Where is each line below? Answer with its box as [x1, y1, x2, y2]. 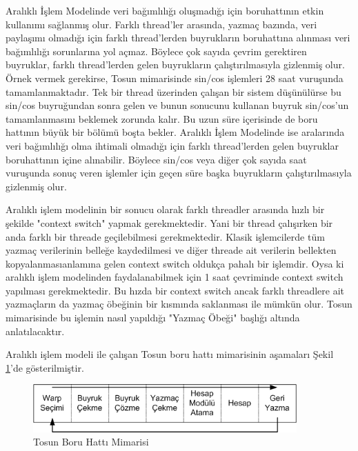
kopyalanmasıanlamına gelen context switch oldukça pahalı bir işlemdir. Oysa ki [6, 256, 344, 270]
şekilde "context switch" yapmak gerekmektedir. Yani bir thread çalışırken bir [6, 215, 333, 230]
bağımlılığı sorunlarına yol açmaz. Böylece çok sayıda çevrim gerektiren [6, 43, 307, 58]
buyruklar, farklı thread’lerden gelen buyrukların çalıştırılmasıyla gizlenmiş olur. [6, 57, 345, 72]
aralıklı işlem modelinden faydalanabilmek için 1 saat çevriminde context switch [6, 270, 344, 284]
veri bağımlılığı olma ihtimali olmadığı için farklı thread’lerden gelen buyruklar [6, 138, 339, 152]
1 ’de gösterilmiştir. [6, 360, 84, 374]
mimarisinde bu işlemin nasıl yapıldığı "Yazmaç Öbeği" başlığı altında [6, 310, 300, 325]
